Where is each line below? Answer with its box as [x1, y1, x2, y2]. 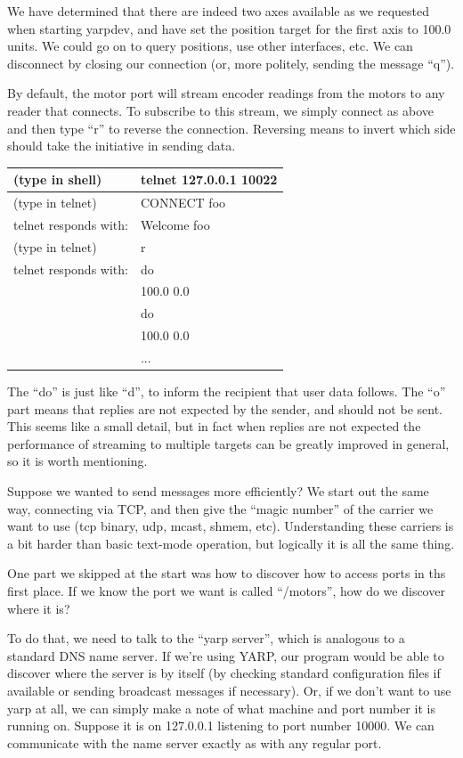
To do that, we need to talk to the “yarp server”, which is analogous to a [7, 629, 405, 648]
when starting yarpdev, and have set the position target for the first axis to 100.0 [7, 19, 451, 37]
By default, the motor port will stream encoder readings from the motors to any [7, 84, 445, 102]
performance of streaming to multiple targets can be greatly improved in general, [7, 434, 450, 452]
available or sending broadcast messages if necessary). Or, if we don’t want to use [7, 681, 451, 699]
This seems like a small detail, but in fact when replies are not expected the [7, 417, 421, 436]
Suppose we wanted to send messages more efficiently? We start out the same [7, 482, 429, 501]
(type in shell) [13, 170, 102, 189]
